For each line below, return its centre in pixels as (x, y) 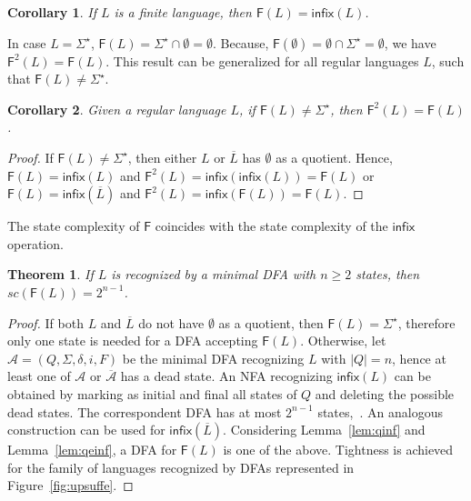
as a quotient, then (271, 322)
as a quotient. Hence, (334, 157)
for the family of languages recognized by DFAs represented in (181, 467)
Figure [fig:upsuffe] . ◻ (70, 485)
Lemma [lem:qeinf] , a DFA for (92, 450)
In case (27, 42)
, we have (410, 42)
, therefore (426, 322)
